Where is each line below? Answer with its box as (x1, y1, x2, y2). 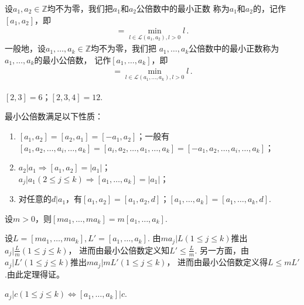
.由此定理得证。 (5, 268, 64, 280)
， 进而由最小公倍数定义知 (68, 244, 170, 256)
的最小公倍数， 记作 (34, 54, 111, 66)
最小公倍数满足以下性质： (5, 110, 103, 122)
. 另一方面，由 (194, 244, 250, 256)
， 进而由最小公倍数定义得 (166, 256, 268, 268)
